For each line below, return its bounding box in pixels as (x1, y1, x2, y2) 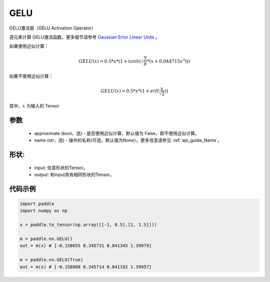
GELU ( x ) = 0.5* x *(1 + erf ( (100, 88, 159, 93)
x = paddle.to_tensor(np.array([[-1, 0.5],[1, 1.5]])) (19, 222, 157, 227)
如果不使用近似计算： (9, 73, 53, 79)
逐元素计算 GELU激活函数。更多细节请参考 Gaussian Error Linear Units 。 (9, 34, 160, 40)
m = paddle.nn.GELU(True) (19, 257, 83, 262)
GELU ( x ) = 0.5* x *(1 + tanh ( (78, 58, 141, 64)
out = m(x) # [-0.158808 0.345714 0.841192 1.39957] (19, 264, 152, 269)
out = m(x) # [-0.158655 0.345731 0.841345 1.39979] (19, 243, 152, 248)
